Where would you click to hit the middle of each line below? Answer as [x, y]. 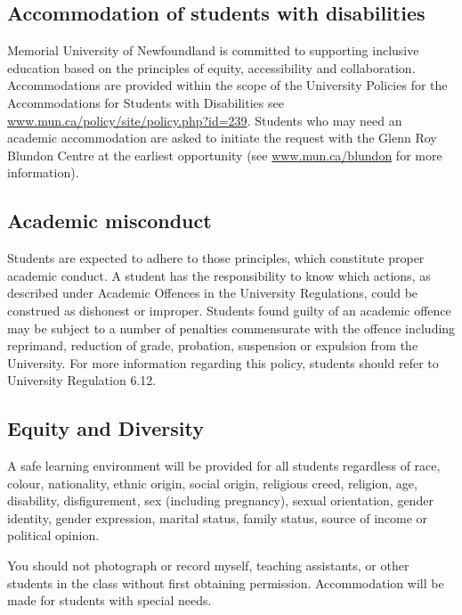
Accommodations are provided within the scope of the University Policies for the [227, 85]
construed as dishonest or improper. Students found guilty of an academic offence [229, 310]
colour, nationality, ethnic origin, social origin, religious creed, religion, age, [212, 483]
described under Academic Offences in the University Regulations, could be [213, 293]
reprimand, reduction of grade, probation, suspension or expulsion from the [213, 345]
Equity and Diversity [105, 428]
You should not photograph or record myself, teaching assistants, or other [208, 566]
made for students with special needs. [109, 600]
